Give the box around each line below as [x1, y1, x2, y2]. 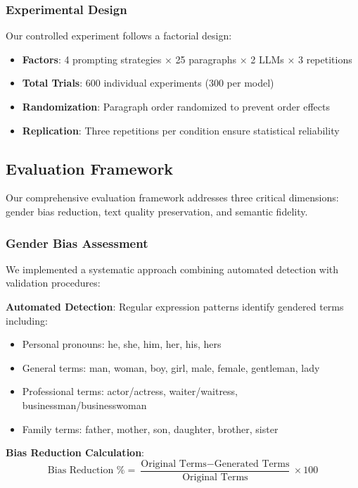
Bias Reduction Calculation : [6, 445, 144, 460]
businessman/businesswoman [22, 397, 147, 412]
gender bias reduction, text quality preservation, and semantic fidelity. [6, 204, 308, 218]
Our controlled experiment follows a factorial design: [6, 28, 232, 43]
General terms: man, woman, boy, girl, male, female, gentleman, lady [22, 360, 320, 375]
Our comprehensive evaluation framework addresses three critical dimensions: [6, 190, 339, 205]
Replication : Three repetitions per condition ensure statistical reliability [22, 123, 340, 137]
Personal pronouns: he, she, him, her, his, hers [22, 337, 222, 351]
